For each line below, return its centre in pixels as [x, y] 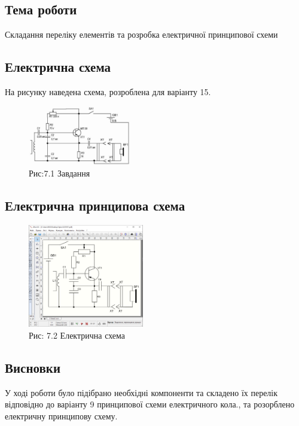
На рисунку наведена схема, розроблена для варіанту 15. [108, 92]
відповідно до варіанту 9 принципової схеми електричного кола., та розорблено [150, 404]
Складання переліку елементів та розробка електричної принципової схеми [141, 34]
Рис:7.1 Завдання [60, 173]
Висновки [33, 367]
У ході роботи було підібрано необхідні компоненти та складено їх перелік [141, 392]
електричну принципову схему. [61, 416]
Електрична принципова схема [95, 206]
